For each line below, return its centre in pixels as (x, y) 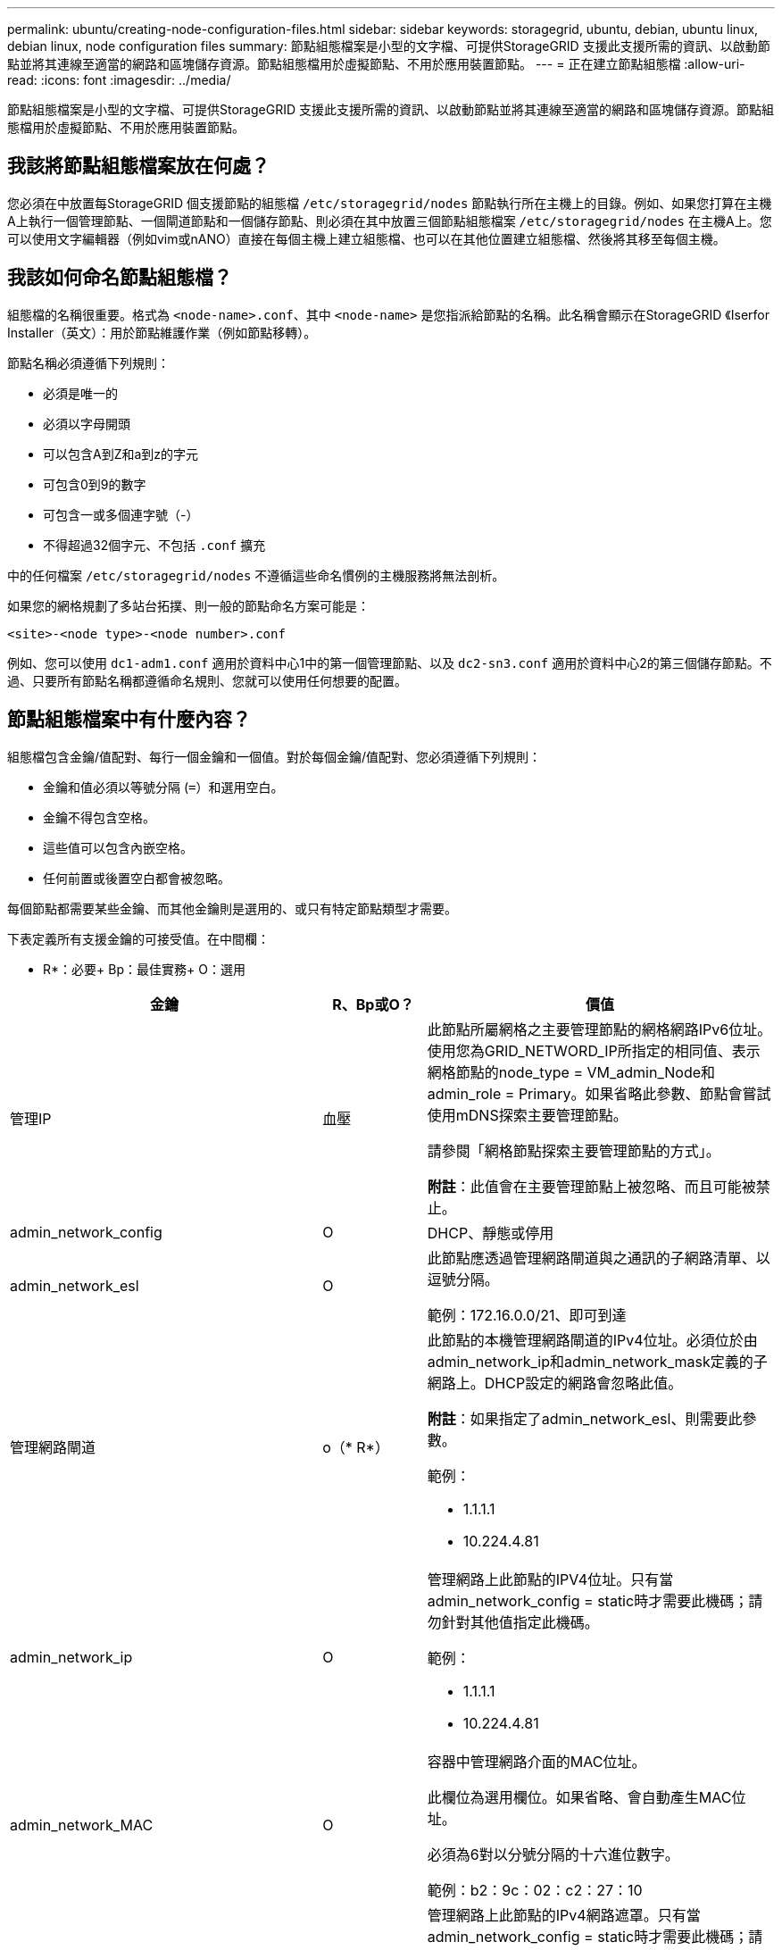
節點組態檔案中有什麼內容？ (129, 720)
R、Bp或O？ (373, 1004)
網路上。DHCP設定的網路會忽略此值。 (555, 1383)
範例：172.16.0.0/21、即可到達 (527, 1315)
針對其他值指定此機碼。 (520, 1622)
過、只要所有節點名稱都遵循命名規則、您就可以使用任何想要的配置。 (207, 680)
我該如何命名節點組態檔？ (120, 278)
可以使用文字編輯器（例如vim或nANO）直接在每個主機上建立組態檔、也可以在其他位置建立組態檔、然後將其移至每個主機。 (366, 238)
